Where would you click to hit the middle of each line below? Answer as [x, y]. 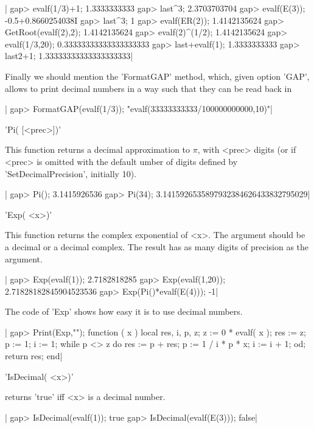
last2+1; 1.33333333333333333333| [69, 56]
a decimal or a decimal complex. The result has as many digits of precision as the [157, 246]
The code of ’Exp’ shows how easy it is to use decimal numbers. [124, 311]
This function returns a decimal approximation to [98, 149]
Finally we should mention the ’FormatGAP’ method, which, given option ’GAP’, [157, 76]
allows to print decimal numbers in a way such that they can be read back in [148, 88]
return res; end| [34, 356]
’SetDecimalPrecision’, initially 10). [71, 173]
